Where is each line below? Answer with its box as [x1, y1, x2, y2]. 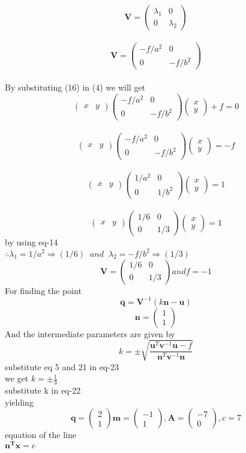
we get [5, 372, 29, 385]
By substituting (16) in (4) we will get [5, 80, 146, 93]
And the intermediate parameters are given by [5, 327, 175, 340]
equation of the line [5, 428, 77, 441]
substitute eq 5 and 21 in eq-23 [5, 360, 119, 373]
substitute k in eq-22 [5, 384, 81, 397]
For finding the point [5, 284, 82, 296]
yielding [5, 395, 34, 408]
